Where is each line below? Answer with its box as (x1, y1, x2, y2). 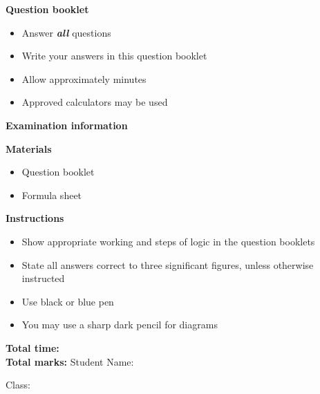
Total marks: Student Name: (6, 354, 134, 368)
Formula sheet (21, 187, 82, 202)
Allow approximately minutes (21, 71, 147, 86)
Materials (6, 141, 52, 156)
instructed (21, 271, 65, 285)
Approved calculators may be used (21, 95, 168, 109)
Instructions (6, 211, 64, 225)
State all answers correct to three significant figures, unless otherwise (21, 257, 314, 272)
